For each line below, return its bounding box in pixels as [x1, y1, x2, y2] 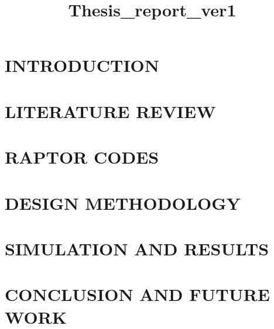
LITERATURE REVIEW [5, 99, 216, 123]
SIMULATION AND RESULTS [5, 236, 269, 260]
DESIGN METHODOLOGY [5, 191, 241, 214]
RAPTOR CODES [5, 145, 159, 169]
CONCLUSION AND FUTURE [5, 282, 270, 306]
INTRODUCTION [5, 53, 160, 77]
